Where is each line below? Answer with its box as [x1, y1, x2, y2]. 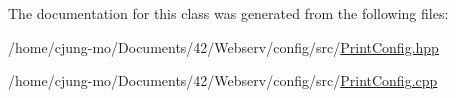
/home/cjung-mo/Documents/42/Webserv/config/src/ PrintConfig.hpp [8, 36, 439, 57]
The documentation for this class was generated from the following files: [8, 3, 449, 23]
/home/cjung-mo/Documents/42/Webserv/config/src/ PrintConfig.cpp [8, 70, 438, 91]
